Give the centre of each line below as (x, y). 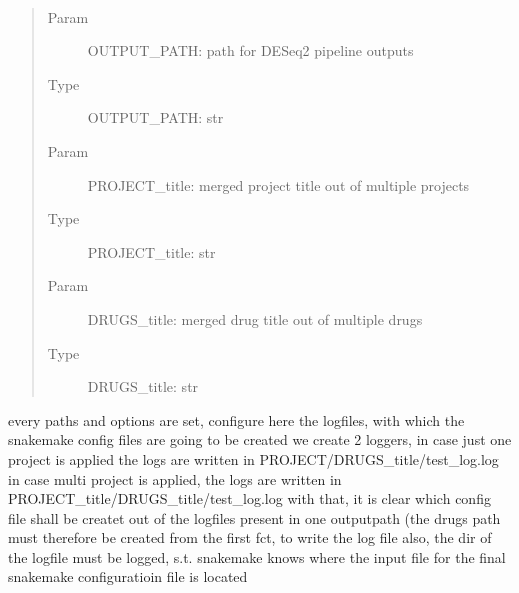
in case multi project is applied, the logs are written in (175, 478)
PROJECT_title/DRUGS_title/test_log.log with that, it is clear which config (249, 498)
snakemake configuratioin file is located (128, 576)
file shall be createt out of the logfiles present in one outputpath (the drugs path (254, 517)
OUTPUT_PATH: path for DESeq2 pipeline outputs (250, 50)
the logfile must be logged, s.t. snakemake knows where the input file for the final (257, 556)
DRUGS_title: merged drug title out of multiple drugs (255, 318)
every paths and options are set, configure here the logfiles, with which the (236, 419)
